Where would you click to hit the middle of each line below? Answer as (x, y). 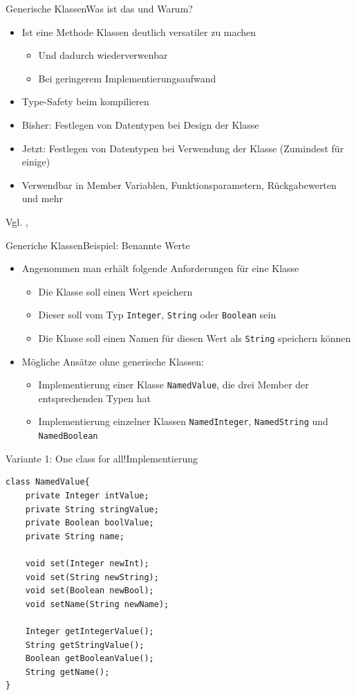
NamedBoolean (68, 436)
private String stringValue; (92, 509)
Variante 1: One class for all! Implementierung (102, 458)
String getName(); (67, 672)
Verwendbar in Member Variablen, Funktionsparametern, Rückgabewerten (179, 184)
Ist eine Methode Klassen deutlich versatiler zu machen (139, 31)
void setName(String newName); (97, 604)
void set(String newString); (92, 577)
